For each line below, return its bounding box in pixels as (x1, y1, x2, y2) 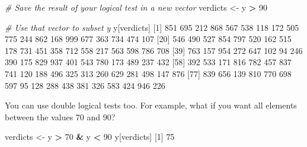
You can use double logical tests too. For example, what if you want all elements (5, 99, 297, 111)
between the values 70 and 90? (5, 110, 116, 123)
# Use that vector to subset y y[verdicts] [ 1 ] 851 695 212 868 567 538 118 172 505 (5, 21, 299, 33)
